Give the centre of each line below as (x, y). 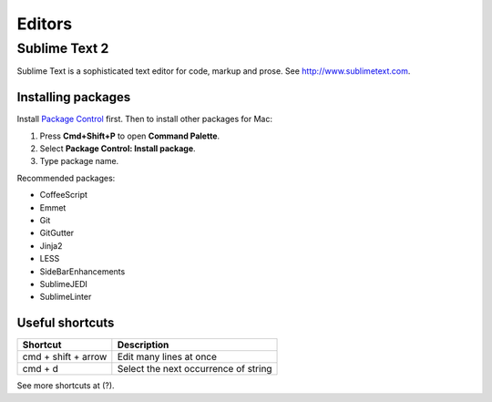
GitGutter (57, 233)
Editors (45, 24)
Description (143, 345)
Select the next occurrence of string (195, 369)
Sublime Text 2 (63, 48)
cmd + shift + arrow (65, 357)
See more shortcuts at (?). (66, 386)
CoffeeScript (64, 195)
